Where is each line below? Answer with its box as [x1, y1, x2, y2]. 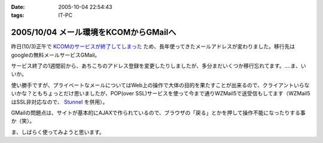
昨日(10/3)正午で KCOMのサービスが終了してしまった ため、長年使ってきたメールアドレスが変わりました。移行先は [11, 43, 295, 50]
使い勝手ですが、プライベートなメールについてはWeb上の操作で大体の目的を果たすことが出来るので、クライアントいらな [11, 81, 310, 89]
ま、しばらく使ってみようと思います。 [11, 128, 105, 135]
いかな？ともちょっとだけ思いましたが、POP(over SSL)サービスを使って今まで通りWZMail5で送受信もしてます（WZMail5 [11, 90, 310, 97]
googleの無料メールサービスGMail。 [11, 51, 100, 58]
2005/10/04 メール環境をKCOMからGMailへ [11, 27, 176, 38]
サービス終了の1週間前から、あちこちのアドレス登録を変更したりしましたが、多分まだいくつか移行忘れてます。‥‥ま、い [11, 63, 306, 70]
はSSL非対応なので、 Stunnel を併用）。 [11, 98, 108, 105]
